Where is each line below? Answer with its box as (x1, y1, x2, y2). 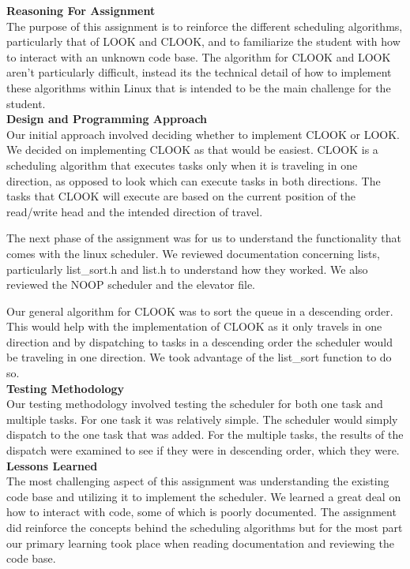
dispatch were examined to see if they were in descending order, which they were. (6, 442, 400, 459)
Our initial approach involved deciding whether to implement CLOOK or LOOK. (6, 125, 400, 142)
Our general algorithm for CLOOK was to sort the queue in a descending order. (6, 302, 393, 319)
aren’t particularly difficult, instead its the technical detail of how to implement (6, 64, 392, 80)
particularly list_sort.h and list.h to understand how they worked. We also (6, 260, 368, 277)
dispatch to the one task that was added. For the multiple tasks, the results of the (6, 426, 404, 443)
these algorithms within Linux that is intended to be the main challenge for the (6, 79, 391, 95)
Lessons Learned (6, 457, 98, 474)
